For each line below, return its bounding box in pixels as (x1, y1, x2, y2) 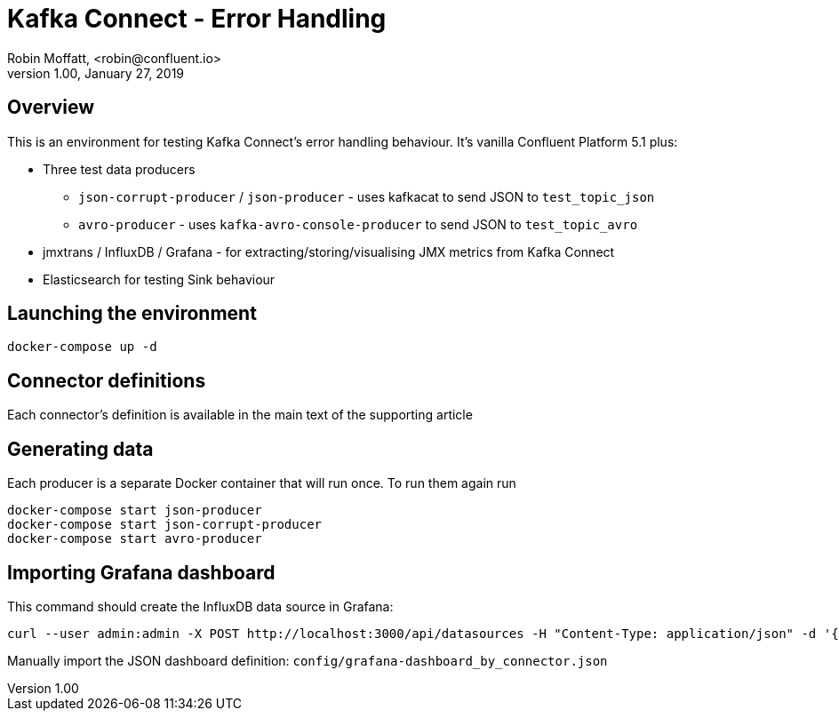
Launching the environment (7, 302, 257, 325)
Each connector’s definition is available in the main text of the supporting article (7, 407, 473, 423)
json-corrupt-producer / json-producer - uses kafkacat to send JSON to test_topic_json (78, 188, 655, 204)
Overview (7, 96, 95, 119)
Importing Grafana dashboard (7, 561, 276, 584)
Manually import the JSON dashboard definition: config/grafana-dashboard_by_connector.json (7, 652, 608, 668)
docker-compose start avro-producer (7, 531, 262, 546)
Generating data (7, 437, 154, 460)
